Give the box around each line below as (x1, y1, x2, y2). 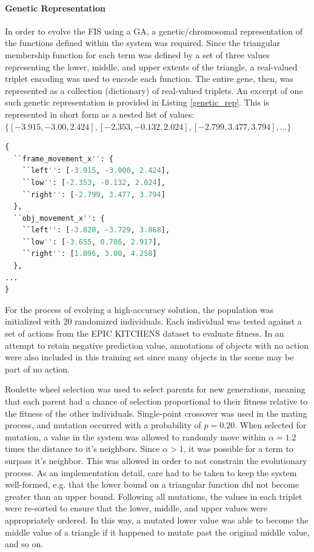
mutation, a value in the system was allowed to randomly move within (5, 430, 266, 443)
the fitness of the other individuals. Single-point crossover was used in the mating (5, 406, 307, 419)
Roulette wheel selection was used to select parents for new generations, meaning (5, 383, 306, 395)
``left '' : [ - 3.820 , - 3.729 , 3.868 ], (22, 226, 170, 235)
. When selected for (235, 419, 307, 431)
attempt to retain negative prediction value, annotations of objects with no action (5, 338, 309, 351)
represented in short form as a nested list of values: (5, 107, 195, 120)
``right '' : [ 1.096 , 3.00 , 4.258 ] (22, 249, 157, 258)
